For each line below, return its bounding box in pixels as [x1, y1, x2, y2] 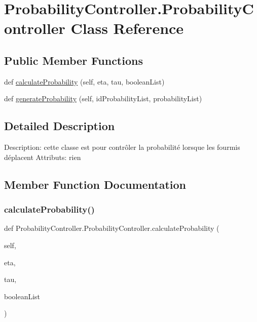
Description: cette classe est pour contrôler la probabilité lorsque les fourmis [4, 142, 240, 152]
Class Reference [70, 18, 184, 38]
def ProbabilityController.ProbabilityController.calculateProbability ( [4, 223, 219, 233]
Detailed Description [4, 118, 115, 134]
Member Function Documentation [4, 176, 187, 192]
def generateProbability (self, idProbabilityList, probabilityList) [4, 93, 202, 104]
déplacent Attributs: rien [4, 151, 81, 162]
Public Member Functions [4, 52, 143, 68]
